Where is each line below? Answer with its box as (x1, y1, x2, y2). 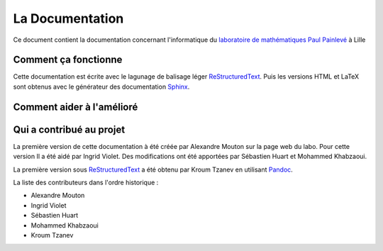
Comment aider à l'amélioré (13, 101, 138, 113)
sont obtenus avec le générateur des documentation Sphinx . (13, 82, 190, 91)
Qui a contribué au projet (13, 123, 126, 135)
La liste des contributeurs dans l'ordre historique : (13, 178, 159, 186)
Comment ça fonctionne (13, 54, 123, 66)
